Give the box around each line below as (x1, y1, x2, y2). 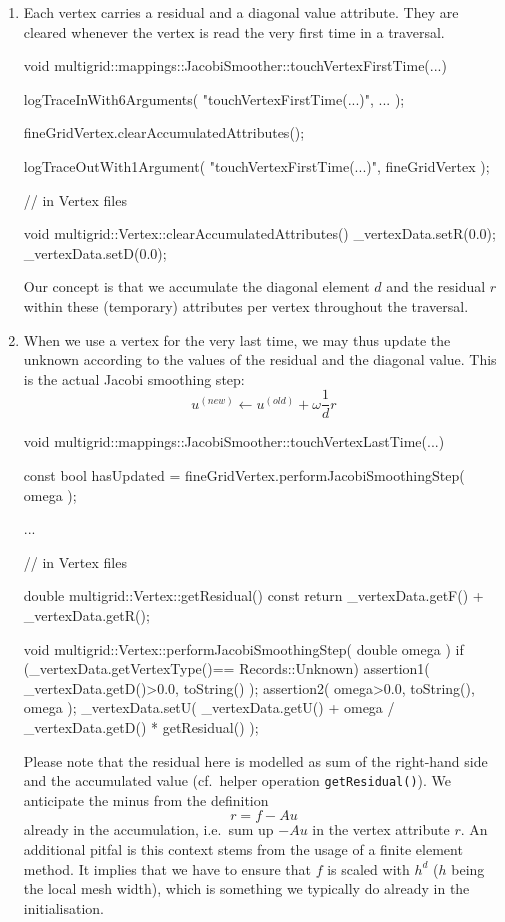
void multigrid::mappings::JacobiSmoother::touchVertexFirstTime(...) (23, 55, 447, 76)
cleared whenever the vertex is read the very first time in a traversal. (23, 21, 445, 42)
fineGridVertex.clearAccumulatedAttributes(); (23, 122, 305, 143)
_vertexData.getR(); (23, 604, 150, 625)
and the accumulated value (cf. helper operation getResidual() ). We (23, 770, 452, 791)
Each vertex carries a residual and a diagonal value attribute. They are (23, 2, 459, 22)
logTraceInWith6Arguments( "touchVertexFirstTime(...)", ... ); (23, 88, 405, 109)
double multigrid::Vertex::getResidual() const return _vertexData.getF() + (23, 585, 484, 606)
